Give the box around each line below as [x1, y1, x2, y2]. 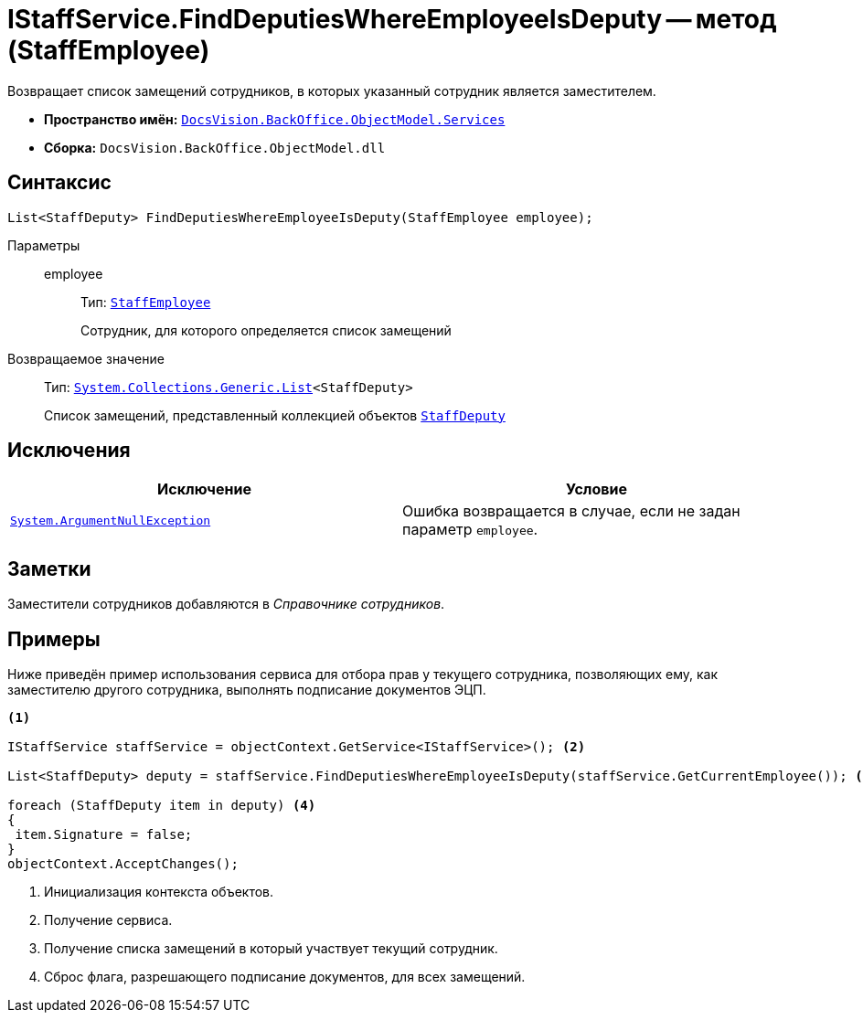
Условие [566, 480, 627, 499]
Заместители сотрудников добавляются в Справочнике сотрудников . [7, 596, 445, 612]
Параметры [7, 237, 80, 253]
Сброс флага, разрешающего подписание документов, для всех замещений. [44, 969, 526, 985]
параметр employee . [402, 520, 538, 539]
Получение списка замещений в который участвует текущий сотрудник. [44, 940, 498, 957]
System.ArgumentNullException [10, 513, 211, 527]
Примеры [7, 627, 101, 651]
